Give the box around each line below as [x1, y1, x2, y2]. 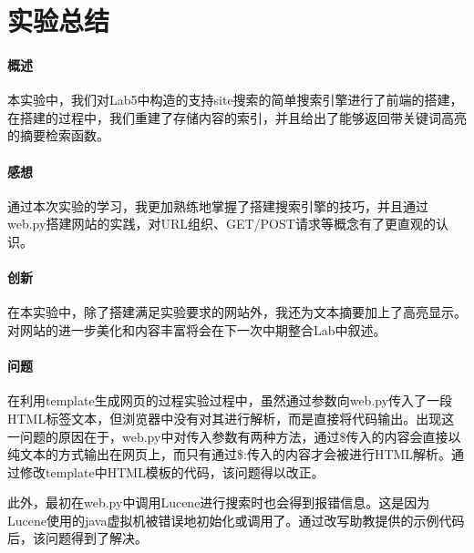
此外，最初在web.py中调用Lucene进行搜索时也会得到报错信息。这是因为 [7, 493, 430, 512]
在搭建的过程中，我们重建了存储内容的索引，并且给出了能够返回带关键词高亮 [7, 108, 467, 127]
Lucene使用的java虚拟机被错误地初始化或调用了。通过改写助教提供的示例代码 [7, 510, 465, 529]
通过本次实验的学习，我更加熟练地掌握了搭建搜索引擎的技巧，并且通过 [7, 196, 428, 215]
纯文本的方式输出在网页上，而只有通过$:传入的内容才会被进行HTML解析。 [7, 445, 452, 464]
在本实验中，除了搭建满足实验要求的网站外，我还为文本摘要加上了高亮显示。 [7, 302, 467, 322]
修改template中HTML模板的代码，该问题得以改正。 [19, 462, 325, 481]
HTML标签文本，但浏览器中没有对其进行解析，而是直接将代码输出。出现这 [7, 408, 455, 427]
